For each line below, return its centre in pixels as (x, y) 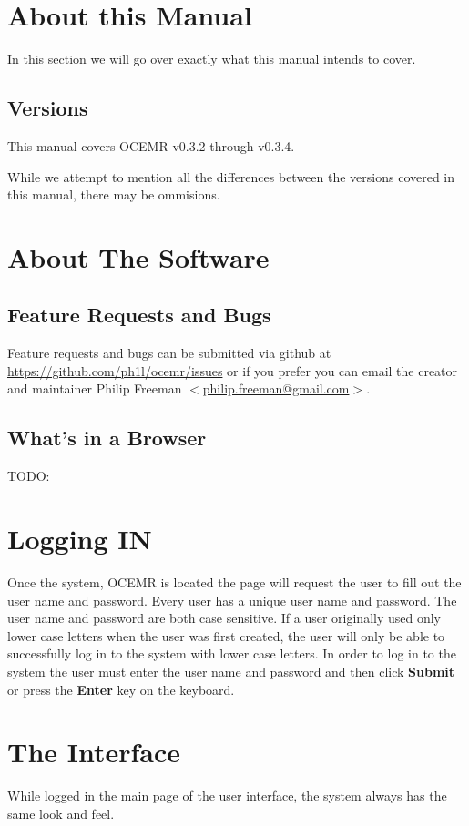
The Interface (94, 752)
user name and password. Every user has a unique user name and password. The (232, 600)
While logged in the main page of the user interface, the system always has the (227, 795)
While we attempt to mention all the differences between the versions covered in (231, 176)
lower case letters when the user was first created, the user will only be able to (226, 635)
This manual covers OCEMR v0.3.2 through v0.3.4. (151, 145)
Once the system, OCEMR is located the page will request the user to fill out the (234, 581)
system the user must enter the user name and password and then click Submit (231, 671)
